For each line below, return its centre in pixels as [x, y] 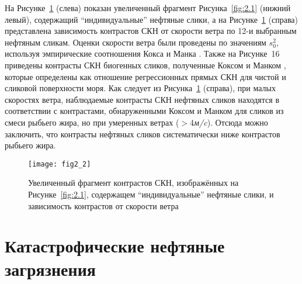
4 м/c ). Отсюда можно [229, 122]
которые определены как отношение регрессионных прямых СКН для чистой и [145, 76]
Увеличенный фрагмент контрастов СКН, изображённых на [133, 183]
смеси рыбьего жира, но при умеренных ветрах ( [92, 122]
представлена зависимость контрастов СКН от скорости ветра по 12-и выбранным [151, 31]
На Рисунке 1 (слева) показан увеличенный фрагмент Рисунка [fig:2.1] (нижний [148, 8]
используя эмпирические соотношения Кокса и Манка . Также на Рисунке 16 [142, 53]
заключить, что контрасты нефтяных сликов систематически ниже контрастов [143, 134]
